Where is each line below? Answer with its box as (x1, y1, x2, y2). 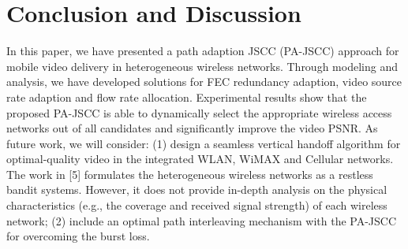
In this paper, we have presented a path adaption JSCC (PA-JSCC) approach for (6, 43, 399, 59)
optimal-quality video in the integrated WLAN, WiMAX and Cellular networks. (6, 151, 394, 167)
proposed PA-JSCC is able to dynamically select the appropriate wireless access (6, 104, 392, 121)
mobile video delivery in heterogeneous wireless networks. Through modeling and (6, 58, 398, 74)
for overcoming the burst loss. (6, 228, 150, 244)
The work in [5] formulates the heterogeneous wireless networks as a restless (6, 165, 373, 182)
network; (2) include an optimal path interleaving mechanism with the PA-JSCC (6, 212, 397, 229)
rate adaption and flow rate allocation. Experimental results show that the (6, 88, 367, 105)
